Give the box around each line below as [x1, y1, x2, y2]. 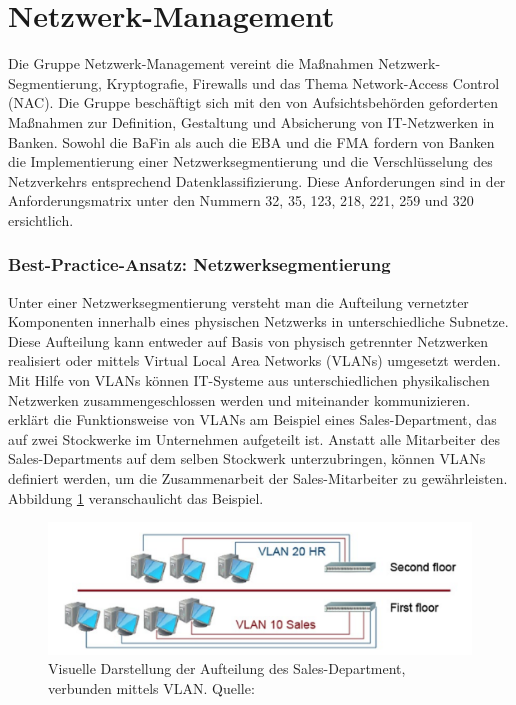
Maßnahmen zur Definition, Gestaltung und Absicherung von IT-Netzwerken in [8, 111, 495, 132]
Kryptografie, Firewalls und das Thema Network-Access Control [106, 72, 500, 93]
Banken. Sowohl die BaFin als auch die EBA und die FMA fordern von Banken [8, 131, 495, 152]
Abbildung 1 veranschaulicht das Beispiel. [8, 487, 264, 508]
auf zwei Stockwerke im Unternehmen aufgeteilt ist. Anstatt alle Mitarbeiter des [8, 428, 500, 449]
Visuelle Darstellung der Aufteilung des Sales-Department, [48, 658, 406, 679]
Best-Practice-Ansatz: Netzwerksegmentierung [8, 252, 391, 277]
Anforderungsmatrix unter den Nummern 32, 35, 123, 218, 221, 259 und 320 [8, 190, 474, 211]
